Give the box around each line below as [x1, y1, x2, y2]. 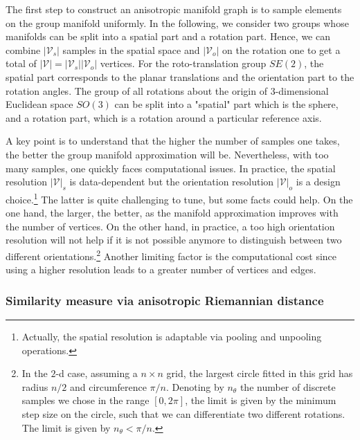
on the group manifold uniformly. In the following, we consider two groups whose [6, 15, 349, 30]
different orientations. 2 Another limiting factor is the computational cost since [6, 246, 337, 263]
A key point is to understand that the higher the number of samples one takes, [6, 134, 340, 148]
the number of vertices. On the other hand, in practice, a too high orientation [6, 219, 335, 233]
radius [21, 379, 48, 394]
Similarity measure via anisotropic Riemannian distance [6, 291, 324, 309]
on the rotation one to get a [222, 42, 341, 57]
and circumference [70, 379, 147, 394]
